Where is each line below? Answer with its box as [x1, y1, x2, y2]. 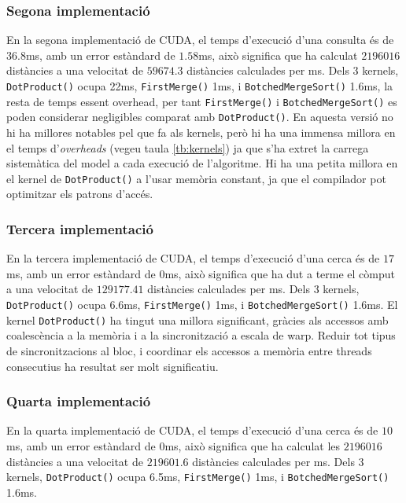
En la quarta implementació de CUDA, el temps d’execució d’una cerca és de [6, 422, 378, 439]
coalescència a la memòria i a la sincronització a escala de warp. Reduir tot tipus [6, 327, 396, 343]
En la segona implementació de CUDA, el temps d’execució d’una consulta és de [6, 31, 394, 48]
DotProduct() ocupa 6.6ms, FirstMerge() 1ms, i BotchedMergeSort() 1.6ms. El [6, 296, 398, 312]
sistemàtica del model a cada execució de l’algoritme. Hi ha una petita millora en [6, 155, 398, 171]
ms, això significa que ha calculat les [164, 437, 341, 453]
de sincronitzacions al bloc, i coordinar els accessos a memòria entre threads [6, 342, 372, 358]
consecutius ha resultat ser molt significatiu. [6, 358, 219, 374]
